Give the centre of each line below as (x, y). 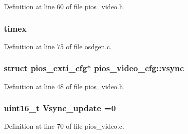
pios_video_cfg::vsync (139, 68)
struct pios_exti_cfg (46, 68)
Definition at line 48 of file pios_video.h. (65, 86)
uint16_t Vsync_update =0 (60, 108)
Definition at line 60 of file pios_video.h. (65, 6)
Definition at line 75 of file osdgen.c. (58, 46)
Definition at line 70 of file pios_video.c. (64, 126)
